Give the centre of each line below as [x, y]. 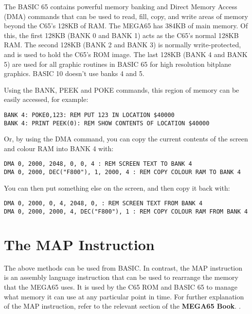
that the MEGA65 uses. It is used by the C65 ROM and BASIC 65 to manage [121, 286]
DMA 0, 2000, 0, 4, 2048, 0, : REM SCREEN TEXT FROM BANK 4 [103, 204]
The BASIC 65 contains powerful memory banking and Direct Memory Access [121, 6]
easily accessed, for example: [46, 99]
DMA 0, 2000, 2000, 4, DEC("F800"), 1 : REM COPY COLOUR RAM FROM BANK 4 [126, 212]
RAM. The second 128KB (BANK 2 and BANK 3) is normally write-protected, [123, 45]
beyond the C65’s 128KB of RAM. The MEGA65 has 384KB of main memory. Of [126, 26]
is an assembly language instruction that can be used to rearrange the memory [121, 277]
